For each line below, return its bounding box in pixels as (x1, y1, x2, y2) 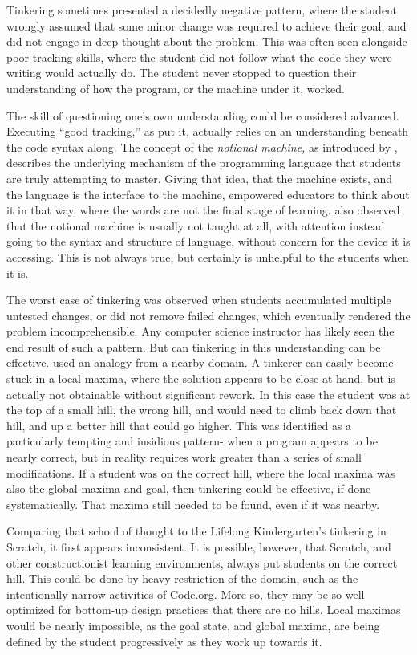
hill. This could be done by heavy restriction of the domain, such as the (6, 570, 358, 587)
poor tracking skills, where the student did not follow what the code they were (6, 48, 392, 65)
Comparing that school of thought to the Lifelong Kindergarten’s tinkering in (6, 523, 387, 539)
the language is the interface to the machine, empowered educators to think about (6, 185, 410, 202)
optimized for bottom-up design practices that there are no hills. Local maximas (6, 601, 401, 618)
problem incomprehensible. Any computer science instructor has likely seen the (6, 323, 395, 340)
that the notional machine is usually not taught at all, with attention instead (6, 217, 385, 234)
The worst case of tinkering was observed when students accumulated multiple (6, 291, 391, 308)
